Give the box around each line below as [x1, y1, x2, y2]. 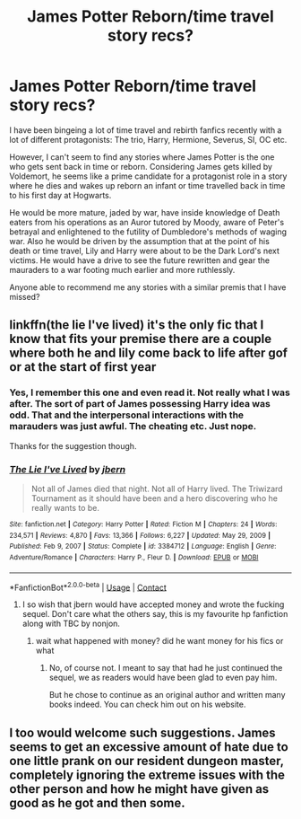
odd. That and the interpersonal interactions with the [9, 409, 245, 421]
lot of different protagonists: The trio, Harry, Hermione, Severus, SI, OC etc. [9, 134, 288, 145]
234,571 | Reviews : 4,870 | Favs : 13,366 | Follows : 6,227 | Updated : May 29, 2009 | [9, 531, 271, 540]
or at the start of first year [9, 359, 157, 374]
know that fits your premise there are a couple [9, 331, 271, 347]
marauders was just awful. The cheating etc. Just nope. [9, 420, 257, 433]
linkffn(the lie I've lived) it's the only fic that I [9, 317, 264, 333]
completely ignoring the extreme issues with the [9, 767, 285, 782]
